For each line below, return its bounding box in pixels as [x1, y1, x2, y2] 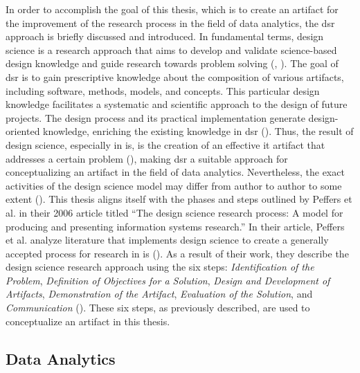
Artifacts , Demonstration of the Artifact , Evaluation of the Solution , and [6, 286, 313, 301]
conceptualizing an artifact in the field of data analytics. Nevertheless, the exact [6, 165, 345, 179]
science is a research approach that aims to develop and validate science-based [6, 42, 337, 57]
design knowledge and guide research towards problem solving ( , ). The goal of [6, 56, 339, 71]
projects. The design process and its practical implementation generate [6, 110, 305, 125]
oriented [6, 124, 40, 138]
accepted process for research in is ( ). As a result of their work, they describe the [6, 246, 349, 260]
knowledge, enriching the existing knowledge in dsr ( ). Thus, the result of [43, 124, 354, 138]
